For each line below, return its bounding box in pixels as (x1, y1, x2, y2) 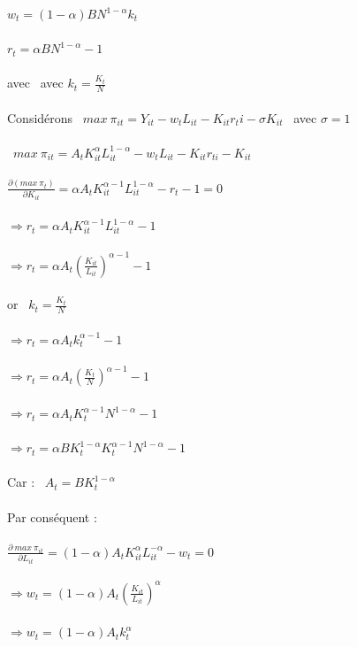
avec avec (7, 73, 64, 92)
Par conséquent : (7, 507, 97, 526)
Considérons (7, 108, 73, 127)
